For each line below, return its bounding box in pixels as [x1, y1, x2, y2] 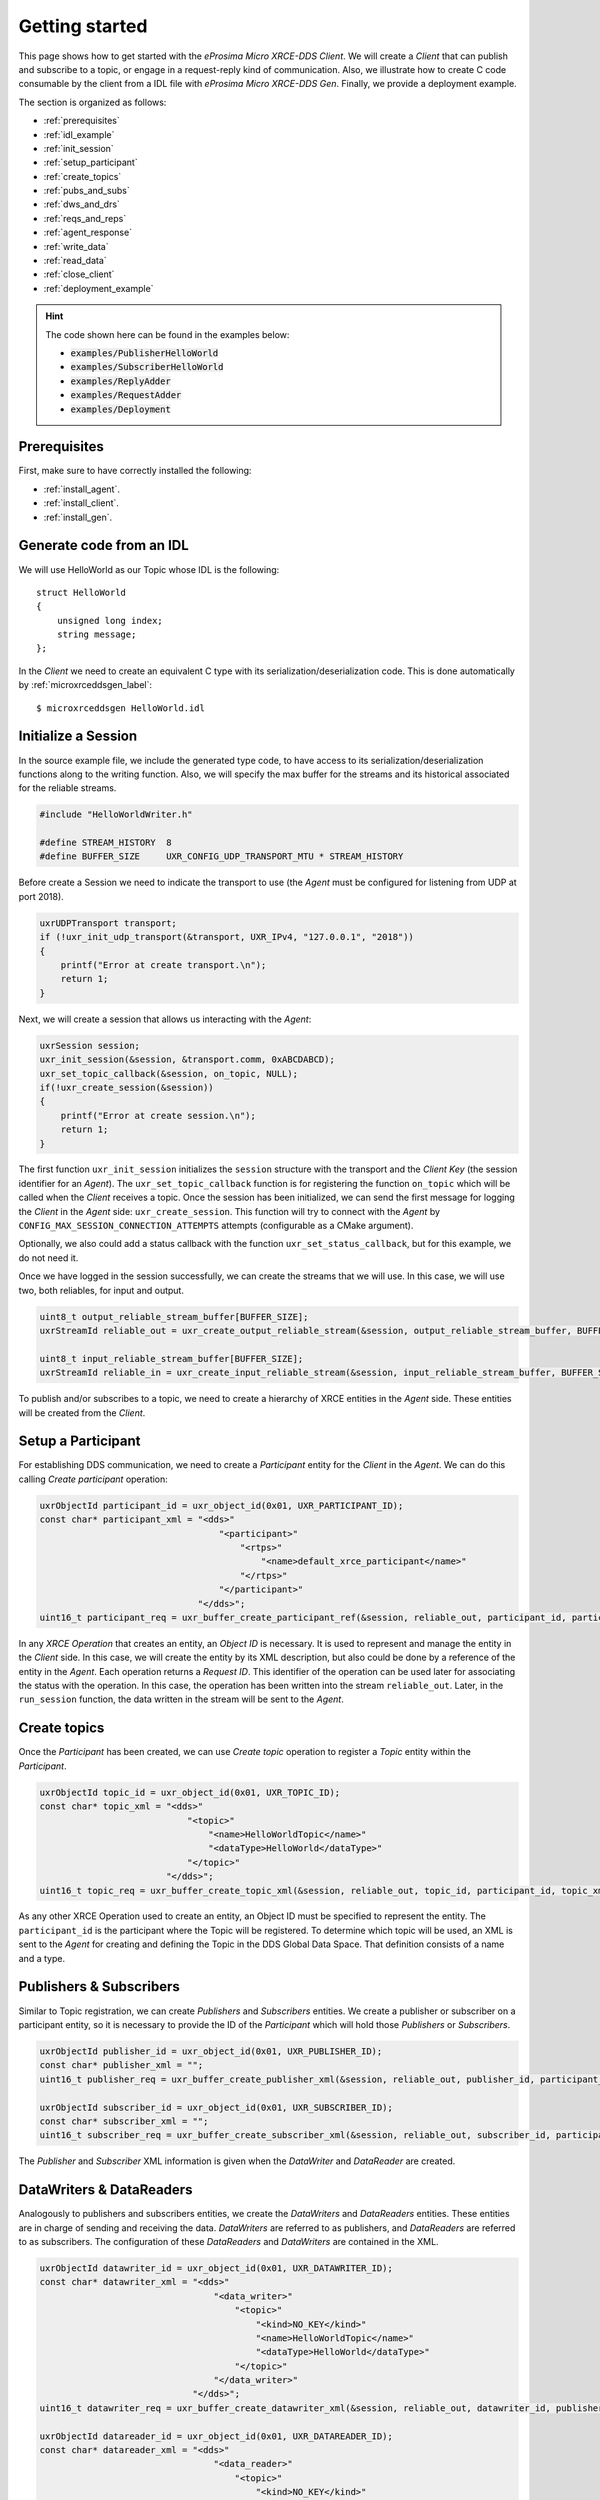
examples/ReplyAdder [70, 375, 172, 387]
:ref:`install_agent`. [43, 483, 120, 495]
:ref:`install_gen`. [43, 511, 113, 523]
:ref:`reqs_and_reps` [43, 212, 127, 224]
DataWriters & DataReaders [18, 2181, 193, 2199]
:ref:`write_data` [43, 240, 109, 252]
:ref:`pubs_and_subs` [43, 185, 130, 197]
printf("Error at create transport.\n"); [60, 960, 267, 971]
